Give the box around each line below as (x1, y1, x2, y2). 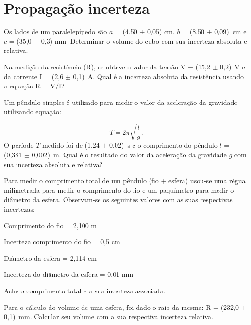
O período (4, 140, 34, 150)
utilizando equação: (4, 106, 61, 117)
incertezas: (4, 204, 35, 214)
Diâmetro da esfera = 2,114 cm (4, 253, 97, 263)
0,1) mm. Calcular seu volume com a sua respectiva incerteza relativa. (4, 311, 213, 322)
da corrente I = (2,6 (4, 71, 64, 81)
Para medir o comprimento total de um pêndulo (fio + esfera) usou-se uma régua (4, 175, 246, 186)
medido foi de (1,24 (42, 140, 100, 150)
